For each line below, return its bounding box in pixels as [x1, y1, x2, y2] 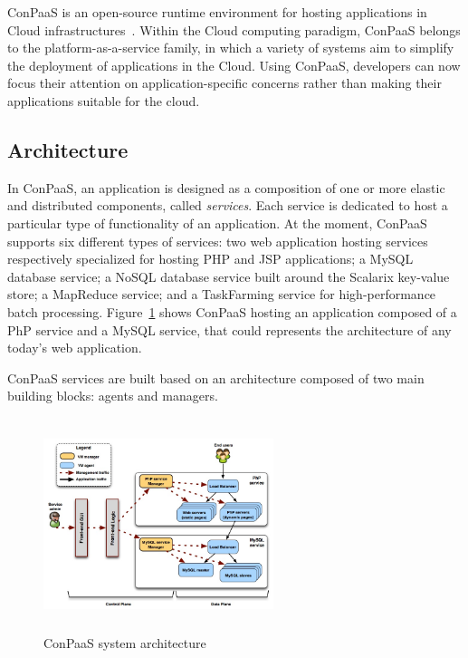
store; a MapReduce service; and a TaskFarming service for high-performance [7, 285, 436, 304]
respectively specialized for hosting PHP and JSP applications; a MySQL [7, 249, 414, 268]
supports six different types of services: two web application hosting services [7, 231, 428, 250]
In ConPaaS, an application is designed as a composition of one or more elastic [7, 178, 445, 197]
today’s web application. [7, 338, 142, 357]
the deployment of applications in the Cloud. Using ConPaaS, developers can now [7, 55, 461, 74]
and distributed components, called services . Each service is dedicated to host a [7, 196, 448, 215]
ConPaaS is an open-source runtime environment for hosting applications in [7, 3, 427, 21]
